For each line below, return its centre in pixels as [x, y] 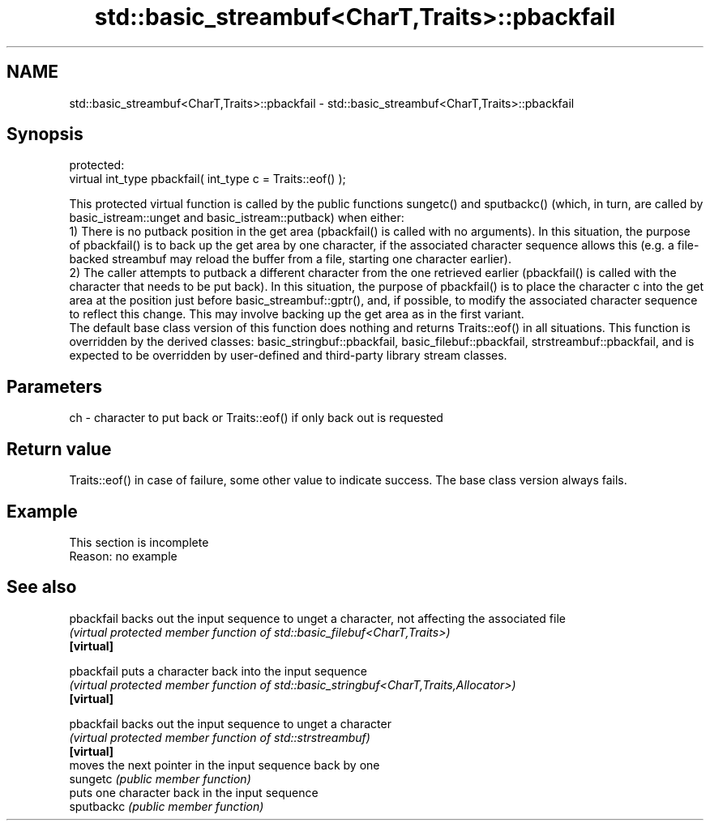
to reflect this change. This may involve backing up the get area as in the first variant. [297, 314]
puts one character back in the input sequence [194, 792]
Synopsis [45, 134]
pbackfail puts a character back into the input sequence [218, 671]
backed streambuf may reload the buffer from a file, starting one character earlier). [290, 259]
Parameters [54, 386]
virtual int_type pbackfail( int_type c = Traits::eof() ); [207, 179]
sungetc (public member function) [160, 778]
